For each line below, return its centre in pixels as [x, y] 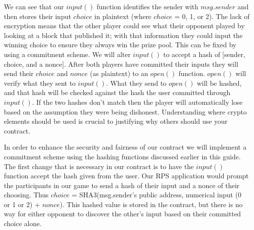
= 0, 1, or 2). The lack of [212, 16]
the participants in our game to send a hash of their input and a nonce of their [122, 185]
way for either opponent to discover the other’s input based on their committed [123, 214]
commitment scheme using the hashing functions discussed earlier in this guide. [122, 156]
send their [19, 73]
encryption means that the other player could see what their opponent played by [124, 26]
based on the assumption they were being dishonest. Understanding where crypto [126, 111]
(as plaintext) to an [119, 73]
